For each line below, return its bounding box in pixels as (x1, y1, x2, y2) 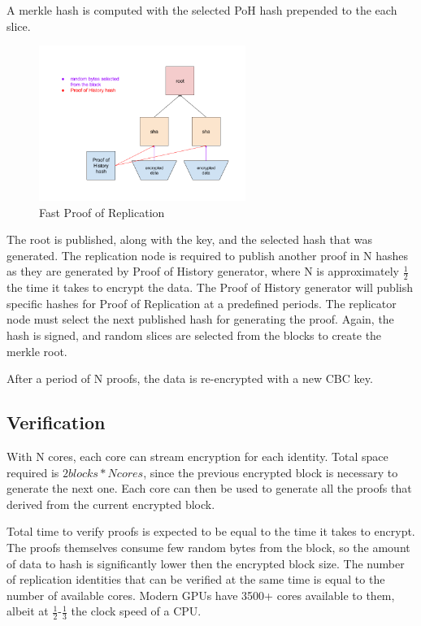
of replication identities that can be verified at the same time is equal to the (7, 571, 385, 588)
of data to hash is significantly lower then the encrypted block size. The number (7, 554, 405, 572)
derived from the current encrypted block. (7, 495, 215, 512)
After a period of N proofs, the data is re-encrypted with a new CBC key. (7, 370, 373, 387)
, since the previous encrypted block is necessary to (143, 463, 398, 480)
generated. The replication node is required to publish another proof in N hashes (7, 246, 409, 263)
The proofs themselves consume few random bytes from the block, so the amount (7, 538, 410, 555)
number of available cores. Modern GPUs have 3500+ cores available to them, (7, 586, 395, 603)
